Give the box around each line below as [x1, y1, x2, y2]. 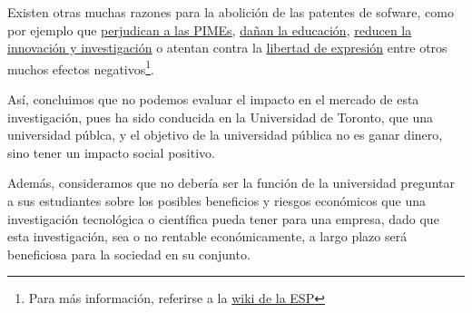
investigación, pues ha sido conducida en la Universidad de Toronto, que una [7, 107, 434, 126]
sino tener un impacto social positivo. [7, 142, 215, 161]
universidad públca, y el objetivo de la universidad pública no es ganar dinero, [7, 125, 443, 144]
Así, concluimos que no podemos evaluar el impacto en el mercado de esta [7, 90, 419, 109]
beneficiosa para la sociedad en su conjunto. [7, 244, 251, 263]
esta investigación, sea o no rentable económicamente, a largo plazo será [7, 227, 408, 246]
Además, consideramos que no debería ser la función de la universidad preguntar [7, 173, 455, 192]
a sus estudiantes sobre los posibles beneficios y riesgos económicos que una [7, 191, 426, 210]
